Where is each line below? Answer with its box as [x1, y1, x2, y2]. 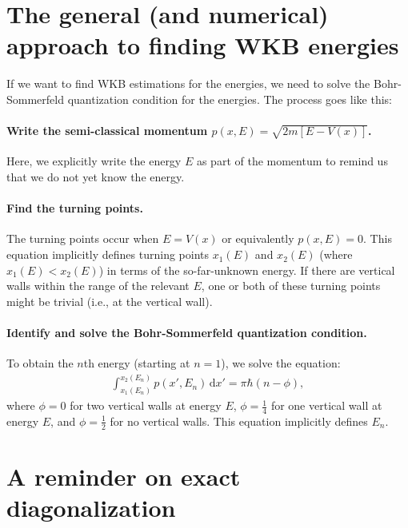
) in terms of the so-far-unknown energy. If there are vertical [98, 261, 395, 278]
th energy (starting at [83, 355, 190, 371]
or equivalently [222, 230, 294, 247]
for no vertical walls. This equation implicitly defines [110, 412, 368, 429]
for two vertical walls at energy [70, 397, 222, 414]
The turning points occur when [6, 230, 159, 247]
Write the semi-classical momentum [6, 122, 208, 139]
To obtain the [6, 355, 74, 371]
